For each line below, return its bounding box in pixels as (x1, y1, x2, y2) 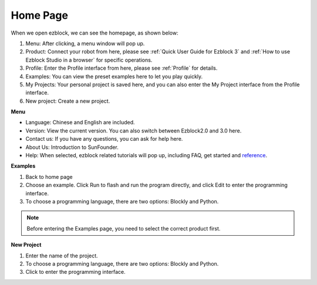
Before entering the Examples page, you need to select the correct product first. (26, 225, 221, 232)
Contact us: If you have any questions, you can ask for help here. (25, 135, 183, 142)
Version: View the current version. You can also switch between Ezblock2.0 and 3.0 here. (25, 127, 242, 134)
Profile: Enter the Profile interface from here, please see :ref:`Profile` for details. (25, 65, 218, 72)
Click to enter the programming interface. (25, 269, 126, 276)
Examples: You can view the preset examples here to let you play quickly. (25, 73, 203, 80)
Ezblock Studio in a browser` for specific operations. (25, 56, 153, 63)
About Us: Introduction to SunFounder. (25, 144, 119, 151)
